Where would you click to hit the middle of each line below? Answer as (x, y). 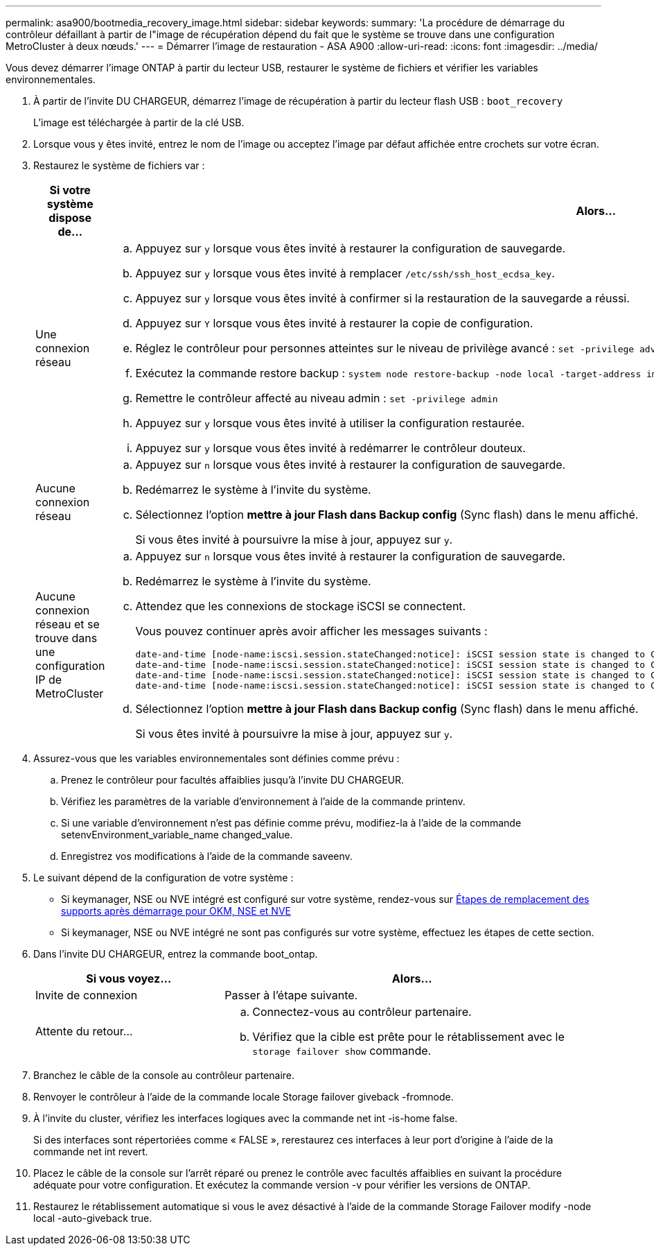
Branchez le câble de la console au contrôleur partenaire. (164, 1075)
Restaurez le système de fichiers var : (119, 165)
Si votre (70, 190)
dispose (70, 218)
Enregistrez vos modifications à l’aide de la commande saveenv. (207, 856)
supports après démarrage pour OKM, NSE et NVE (176, 911)
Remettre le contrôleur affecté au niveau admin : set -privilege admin (317, 398)
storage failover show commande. (342, 1051)
